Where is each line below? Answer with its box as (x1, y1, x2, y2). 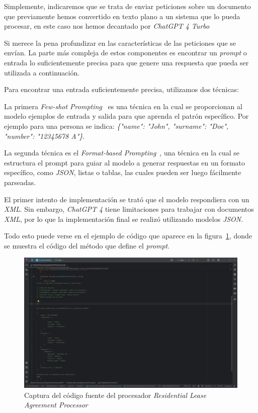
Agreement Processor (24, 399, 88, 410)
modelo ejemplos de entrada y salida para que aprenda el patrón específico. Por (4, 111, 249, 121)
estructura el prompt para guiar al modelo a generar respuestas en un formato (4, 157, 245, 168)
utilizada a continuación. (4, 67, 80, 77)
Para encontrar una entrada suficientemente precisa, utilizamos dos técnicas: (4, 84, 239, 95)
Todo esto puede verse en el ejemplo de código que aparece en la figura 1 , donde (4, 230, 252, 241)
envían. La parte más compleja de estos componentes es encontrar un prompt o (4, 47, 247, 58)
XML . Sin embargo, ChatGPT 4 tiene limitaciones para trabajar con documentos (4, 204, 254, 214)
